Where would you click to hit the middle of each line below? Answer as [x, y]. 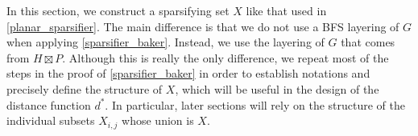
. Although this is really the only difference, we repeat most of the [226, 57]
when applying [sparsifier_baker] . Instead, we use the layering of [166, 42]
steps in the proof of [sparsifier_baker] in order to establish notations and [188, 73]
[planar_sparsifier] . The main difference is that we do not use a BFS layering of [203, 26]
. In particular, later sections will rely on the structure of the [255, 104]
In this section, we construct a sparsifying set [118, 10]
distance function [49, 104]
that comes [368, 42]
